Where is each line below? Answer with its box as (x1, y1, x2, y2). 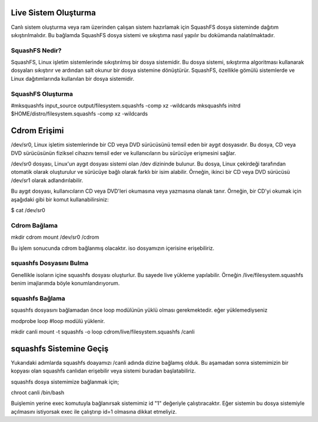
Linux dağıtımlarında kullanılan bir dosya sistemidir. (11, 75, 135, 82)
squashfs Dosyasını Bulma (11, 259, 88, 268)
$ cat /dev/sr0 (11, 207, 45, 213)
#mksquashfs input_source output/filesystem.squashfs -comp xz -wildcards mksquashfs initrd (11, 102, 241, 109)
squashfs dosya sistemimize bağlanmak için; (11, 378, 120, 385)
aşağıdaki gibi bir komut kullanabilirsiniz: (11, 196, 109, 203)
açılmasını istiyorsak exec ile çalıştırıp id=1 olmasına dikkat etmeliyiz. (11, 408, 177, 415)
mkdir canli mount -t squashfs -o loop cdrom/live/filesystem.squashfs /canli (11, 328, 195, 335)
